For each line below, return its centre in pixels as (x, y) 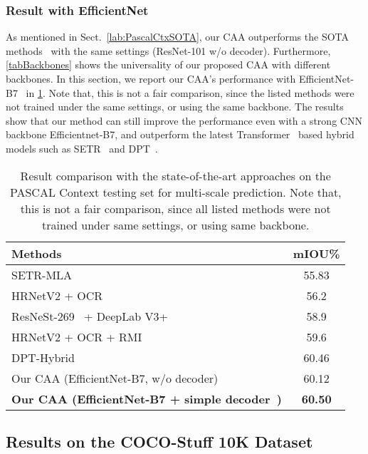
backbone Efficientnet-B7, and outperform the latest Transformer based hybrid (180, 134)
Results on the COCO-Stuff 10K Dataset (159, 441)
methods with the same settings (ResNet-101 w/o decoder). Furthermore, (168, 50)
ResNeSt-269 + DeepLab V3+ (90, 316)
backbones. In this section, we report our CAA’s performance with (151, 78)
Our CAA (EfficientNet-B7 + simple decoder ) (147, 398)
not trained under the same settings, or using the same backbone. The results (175, 107)
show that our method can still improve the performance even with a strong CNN (184, 120)
